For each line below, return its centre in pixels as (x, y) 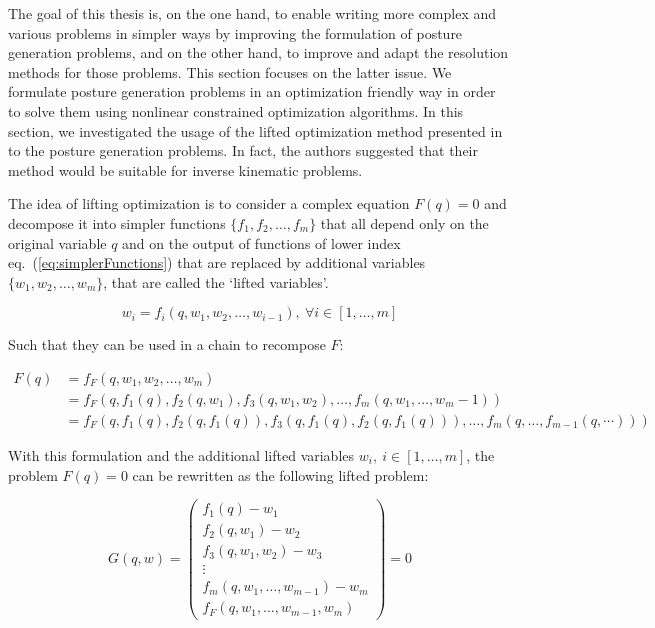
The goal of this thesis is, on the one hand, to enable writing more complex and (252, 13)
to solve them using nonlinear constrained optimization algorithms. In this (236, 110)
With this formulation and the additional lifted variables (181, 455)
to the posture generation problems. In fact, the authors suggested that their (243, 150)
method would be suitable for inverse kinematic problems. (185, 169)
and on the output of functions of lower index (261, 242)
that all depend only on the (404, 222)
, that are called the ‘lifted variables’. (216, 281)
